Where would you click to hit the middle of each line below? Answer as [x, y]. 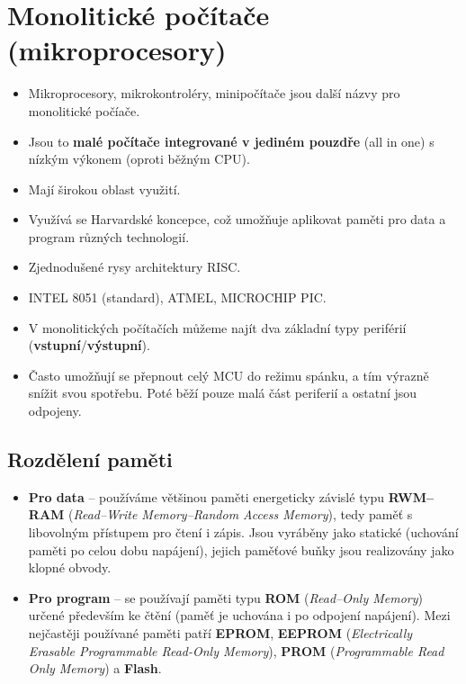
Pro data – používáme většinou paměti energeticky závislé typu [206, 496]
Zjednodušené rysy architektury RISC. [134, 267]
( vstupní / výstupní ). [89, 345]
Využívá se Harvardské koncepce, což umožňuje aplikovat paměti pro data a [237, 219]
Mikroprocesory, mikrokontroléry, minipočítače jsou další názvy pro [214, 93]
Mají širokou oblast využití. [104, 189]
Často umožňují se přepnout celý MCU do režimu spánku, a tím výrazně [229, 375]
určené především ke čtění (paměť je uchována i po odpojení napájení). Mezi [239, 615]
